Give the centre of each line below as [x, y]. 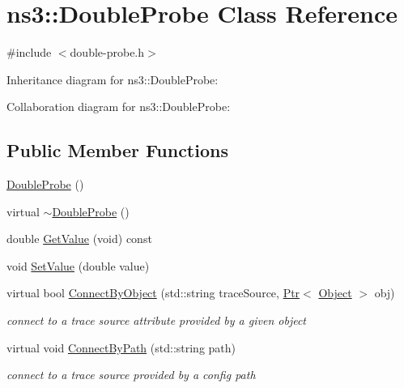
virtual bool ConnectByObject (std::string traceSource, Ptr [153, 293]
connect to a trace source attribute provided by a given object [156, 320]
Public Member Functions [117, 150]
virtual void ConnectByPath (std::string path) [121, 347]
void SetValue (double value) [78, 265]
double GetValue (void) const [79, 239]
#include [29, 52]
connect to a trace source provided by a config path [131, 375]
